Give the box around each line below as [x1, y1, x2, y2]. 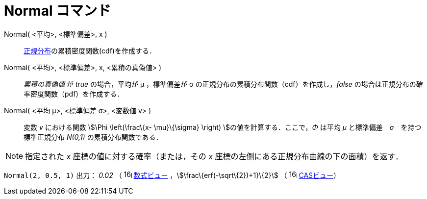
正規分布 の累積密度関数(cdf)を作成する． [24, 46, 156, 55]
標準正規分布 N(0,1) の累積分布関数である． [24, 132, 163, 141]
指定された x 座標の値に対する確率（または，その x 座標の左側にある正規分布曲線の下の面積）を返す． [25, 151, 403, 161]
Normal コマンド [4, 2, 111, 19]
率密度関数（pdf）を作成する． [24, 89, 124, 98]
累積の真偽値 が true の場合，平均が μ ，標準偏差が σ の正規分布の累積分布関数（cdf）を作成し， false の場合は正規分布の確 [24, 79, 423, 88]
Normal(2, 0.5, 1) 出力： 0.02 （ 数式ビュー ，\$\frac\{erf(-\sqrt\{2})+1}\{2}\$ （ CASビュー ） [4, 171, 341, 179]
